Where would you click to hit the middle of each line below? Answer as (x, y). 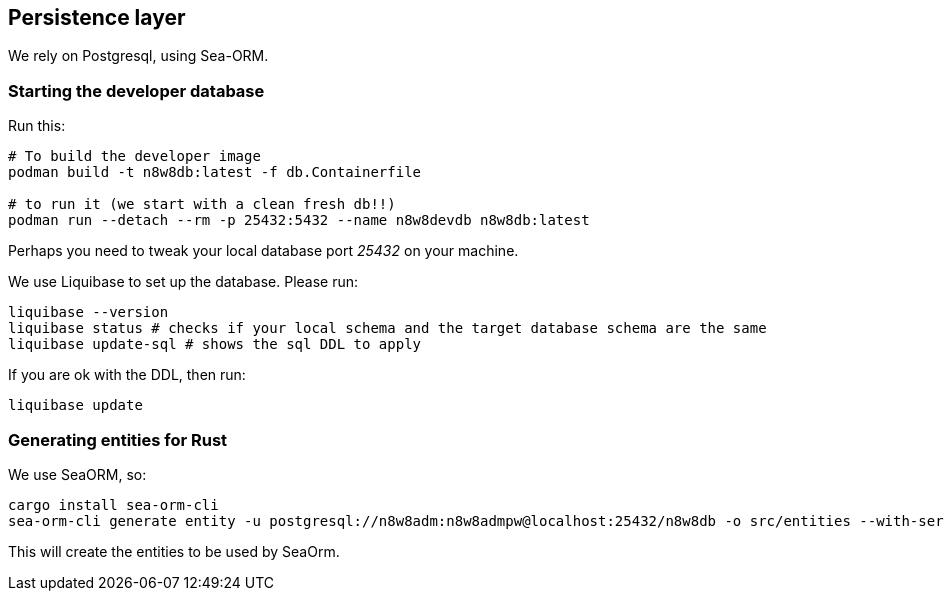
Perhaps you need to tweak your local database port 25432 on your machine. (263, 251)
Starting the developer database (136, 90)
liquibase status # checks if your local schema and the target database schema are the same (387, 328)
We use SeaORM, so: (77, 474)
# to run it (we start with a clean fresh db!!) (202, 204)
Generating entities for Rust (118, 439)
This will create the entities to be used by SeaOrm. (174, 551)
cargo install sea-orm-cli (113, 504)
